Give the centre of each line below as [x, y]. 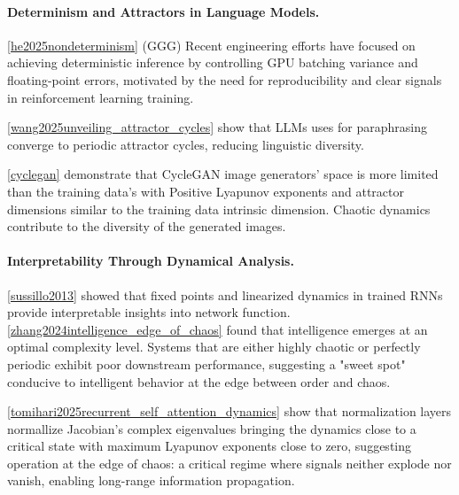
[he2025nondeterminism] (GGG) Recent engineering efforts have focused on [211, 45]
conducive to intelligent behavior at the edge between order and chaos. [199, 381]
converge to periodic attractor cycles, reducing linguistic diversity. [186, 144]
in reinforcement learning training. [101, 97]
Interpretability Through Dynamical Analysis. [151, 261]
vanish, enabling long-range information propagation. [151, 480]
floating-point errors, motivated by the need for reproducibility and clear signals [225, 79]
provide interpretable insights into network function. [149, 312]
